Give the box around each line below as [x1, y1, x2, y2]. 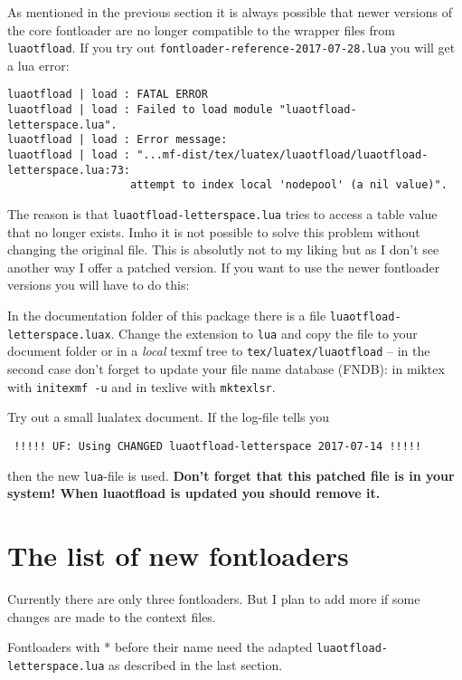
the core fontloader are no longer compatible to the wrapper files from [7, 20, 395, 39]
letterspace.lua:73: [7, 163, 131, 177]
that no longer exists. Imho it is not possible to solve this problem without [7, 222, 420, 241]
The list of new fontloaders [7, 536, 349, 573]
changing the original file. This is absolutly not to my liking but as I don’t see [7, 240, 439, 259]
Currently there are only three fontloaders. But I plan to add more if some [7, 589, 420, 608]
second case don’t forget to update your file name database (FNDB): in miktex [7, 359, 445, 378]
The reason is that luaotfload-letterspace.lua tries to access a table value [7, 205, 438, 224]
